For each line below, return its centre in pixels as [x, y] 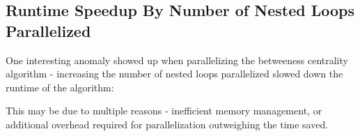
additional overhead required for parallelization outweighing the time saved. [167, 124]
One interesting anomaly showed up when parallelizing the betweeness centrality [177, 60]
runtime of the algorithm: [60, 87]
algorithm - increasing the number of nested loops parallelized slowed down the [174, 74]
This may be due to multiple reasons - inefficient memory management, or [164, 111]
